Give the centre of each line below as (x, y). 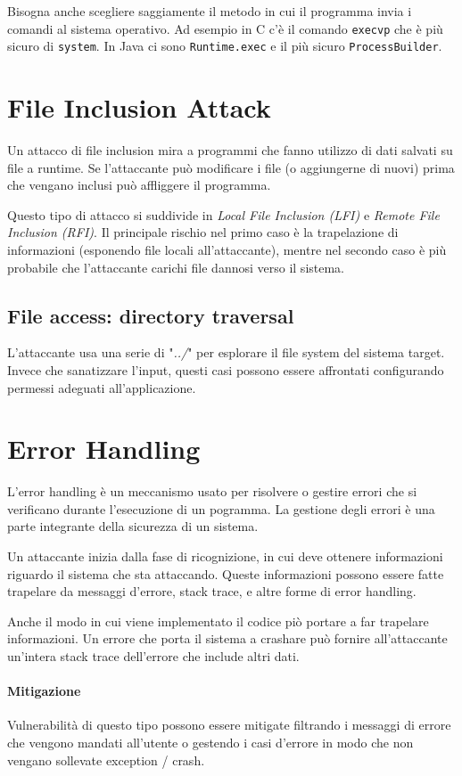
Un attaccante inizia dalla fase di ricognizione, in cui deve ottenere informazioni (225, 556)
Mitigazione (44, 691)
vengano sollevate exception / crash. (106, 760)
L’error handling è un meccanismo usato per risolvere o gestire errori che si (212, 491)
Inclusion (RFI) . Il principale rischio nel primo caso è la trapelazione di (203, 232)
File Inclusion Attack (139, 107)
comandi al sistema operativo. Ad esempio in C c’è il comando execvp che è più (225, 28)
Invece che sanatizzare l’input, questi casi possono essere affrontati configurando (226, 369)
